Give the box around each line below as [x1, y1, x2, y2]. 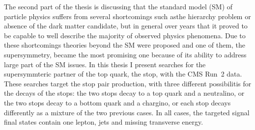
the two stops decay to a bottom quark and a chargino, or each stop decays [4, 97, 231, 107]
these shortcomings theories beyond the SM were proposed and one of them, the [4, 40, 245, 50]
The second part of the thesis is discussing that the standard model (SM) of [4, 1, 233, 11]
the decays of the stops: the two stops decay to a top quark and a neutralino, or [4, 88, 245, 98]
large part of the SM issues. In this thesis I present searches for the [4, 59, 206, 69]
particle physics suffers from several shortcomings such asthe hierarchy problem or [4, 11, 251, 21]
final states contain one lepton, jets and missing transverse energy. [4, 117, 203, 127]
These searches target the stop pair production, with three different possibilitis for [4, 78, 252, 88]
